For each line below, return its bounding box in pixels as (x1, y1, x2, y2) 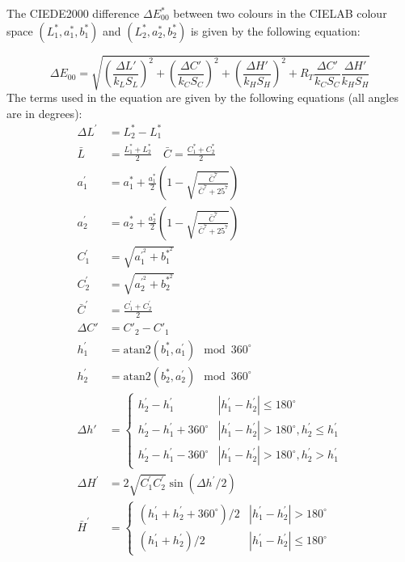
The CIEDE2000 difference (6, 5, 140, 21)
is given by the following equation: (190, 22, 361, 39)
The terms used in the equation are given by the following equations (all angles (6, 89, 399, 106)
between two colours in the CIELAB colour (173, 5, 387, 21)
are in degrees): (6, 104, 82, 121)
